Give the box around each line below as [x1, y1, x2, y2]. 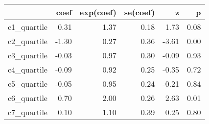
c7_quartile [8, 106, 47, 118]
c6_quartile [8, 92, 47, 103]
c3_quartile [8, 50, 47, 61]
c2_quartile [8, 35, 47, 47]
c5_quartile [8, 78, 47, 89]
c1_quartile [8, 21, 47, 32]
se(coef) [124, 6, 155, 18]
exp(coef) [79, 6, 116, 18]
